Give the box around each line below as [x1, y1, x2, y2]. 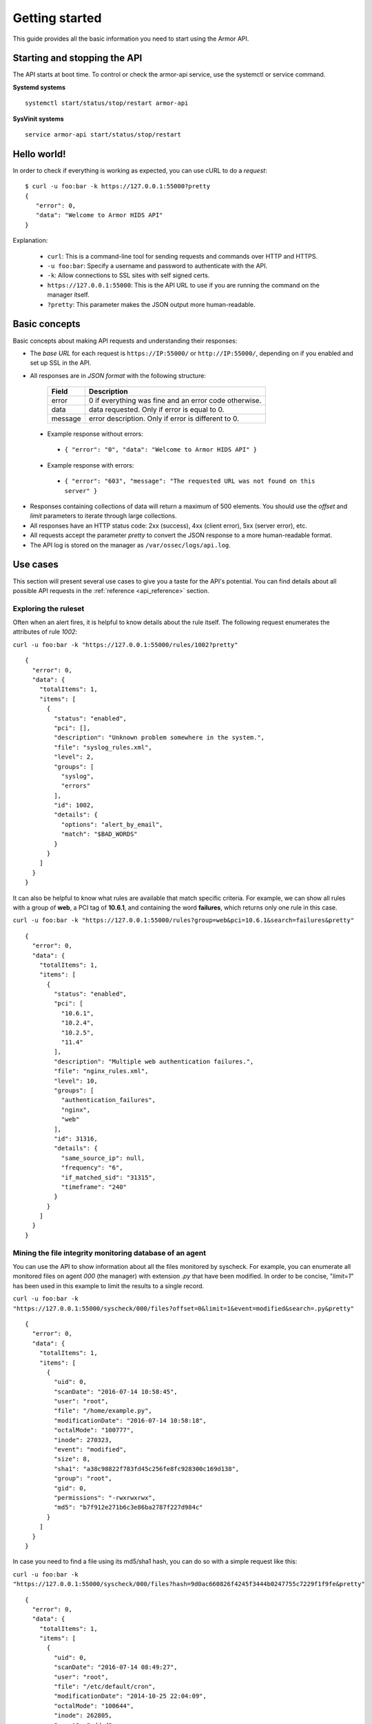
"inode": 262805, [54, 1712, 113, 1720]
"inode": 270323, [54, 1436, 113, 1444]
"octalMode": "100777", [54, 1426, 134, 1434]
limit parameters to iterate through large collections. [30, 512, 177, 520]
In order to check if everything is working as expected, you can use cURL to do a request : [12, 166, 268, 174]
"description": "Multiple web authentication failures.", [54, 1057, 254, 1065]
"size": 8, [54, 1455, 91, 1463]
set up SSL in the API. [30, 359, 92, 367]
